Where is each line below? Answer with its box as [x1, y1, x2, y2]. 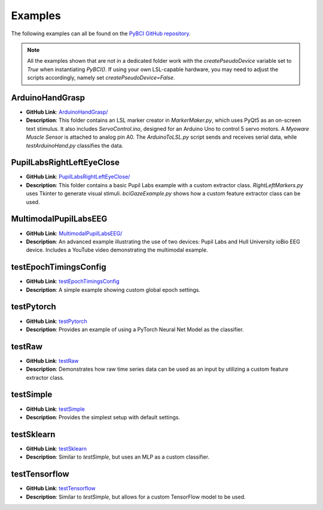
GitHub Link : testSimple [26, 405, 85, 413]
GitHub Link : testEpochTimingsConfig [26, 278, 120, 285]
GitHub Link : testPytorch [26, 317, 88, 325]
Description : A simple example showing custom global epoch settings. [26, 286, 200, 293]
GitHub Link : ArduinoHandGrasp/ [26, 108, 108, 116]
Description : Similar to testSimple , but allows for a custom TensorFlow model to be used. [26, 493, 246, 500]
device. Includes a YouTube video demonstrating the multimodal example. [26, 246, 208, 254]
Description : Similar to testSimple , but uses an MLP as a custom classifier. [26, 453, 209, 460]
